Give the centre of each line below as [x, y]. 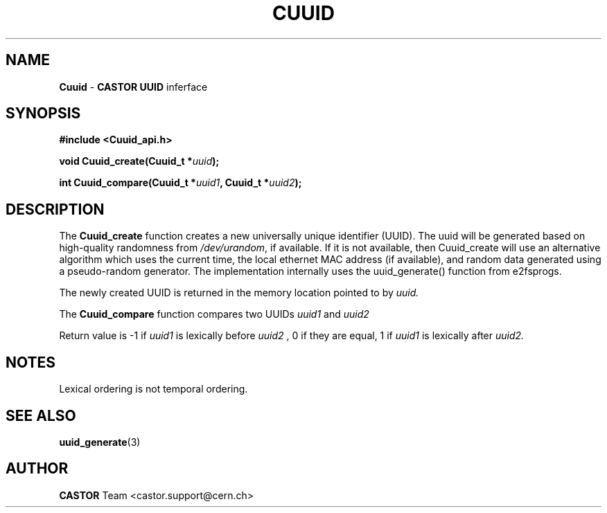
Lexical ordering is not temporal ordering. [153, 389]
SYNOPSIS [43, 114]
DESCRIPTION [55, 209]
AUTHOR [37, 469]
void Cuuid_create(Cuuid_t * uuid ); [139, 161]
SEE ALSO [41, 415]
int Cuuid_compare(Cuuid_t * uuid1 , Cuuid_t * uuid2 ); [181, 183]
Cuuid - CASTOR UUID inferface [133, 87]
